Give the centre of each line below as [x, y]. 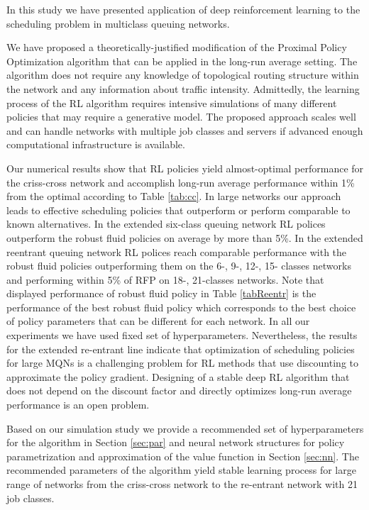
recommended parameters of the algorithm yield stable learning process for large [181, 470]
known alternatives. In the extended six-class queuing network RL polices [166, 224]
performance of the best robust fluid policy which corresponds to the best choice [181, 307]
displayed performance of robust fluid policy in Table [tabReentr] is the [161, 293]
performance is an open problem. [78, 405]
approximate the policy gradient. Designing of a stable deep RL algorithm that [178, 376]
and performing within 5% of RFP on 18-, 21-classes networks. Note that [165, 279]
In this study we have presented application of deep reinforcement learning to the [183, 9]
